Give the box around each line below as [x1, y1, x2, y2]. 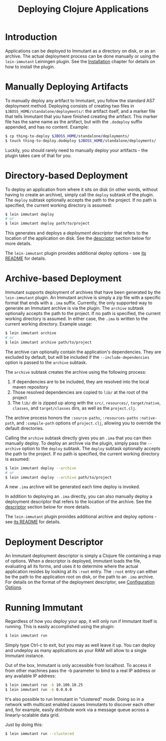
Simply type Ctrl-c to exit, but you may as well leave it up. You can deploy [5, 642, 156, 648]
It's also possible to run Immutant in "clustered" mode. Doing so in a [5, 696, 144, 702]
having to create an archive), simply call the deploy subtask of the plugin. [5, 191, 155, 197]
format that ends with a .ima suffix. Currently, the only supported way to [5, 300, 153, 306]
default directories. [5, 425, 44, 431]
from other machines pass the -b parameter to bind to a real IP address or [5, 667, 156, 674]
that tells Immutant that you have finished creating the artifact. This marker [5, 113, 158, 119]
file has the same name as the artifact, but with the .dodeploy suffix [5, 118, 143, 125]
